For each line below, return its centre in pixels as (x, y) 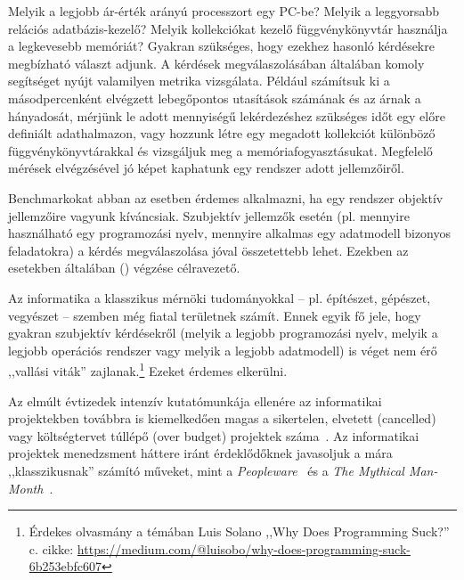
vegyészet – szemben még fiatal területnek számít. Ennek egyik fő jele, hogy (215, 315)
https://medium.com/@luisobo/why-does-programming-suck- (244, 548)
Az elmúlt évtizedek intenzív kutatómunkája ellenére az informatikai (195, 400)
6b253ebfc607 (65, 566)
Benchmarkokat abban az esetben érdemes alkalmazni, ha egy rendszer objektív (226, 197)
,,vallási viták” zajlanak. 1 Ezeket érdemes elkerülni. (148, 369)
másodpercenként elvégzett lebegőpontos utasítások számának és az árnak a (215, 98)
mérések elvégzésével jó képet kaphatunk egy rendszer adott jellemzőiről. (206, 168)
